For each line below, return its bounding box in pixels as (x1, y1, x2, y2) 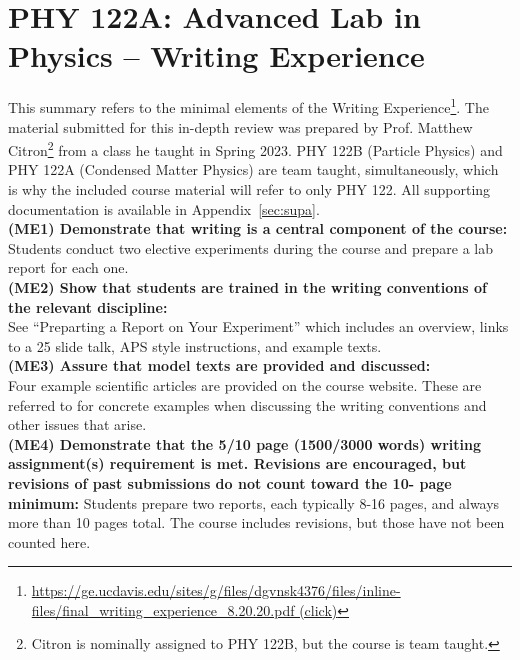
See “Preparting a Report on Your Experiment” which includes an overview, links (8, 316, 509, 337)
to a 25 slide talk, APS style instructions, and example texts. (8, 335, 382, 356)
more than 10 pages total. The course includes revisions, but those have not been (8, 512, 505, 533)
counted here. (8, 531, 91, 552)
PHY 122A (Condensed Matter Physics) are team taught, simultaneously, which (8, 159, 499, 180)
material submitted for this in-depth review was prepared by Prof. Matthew (8, 116, 473, 137)
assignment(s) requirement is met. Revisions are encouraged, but (8, 453, 467, 474)
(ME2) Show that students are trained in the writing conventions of (8, 276, 487, 297)
